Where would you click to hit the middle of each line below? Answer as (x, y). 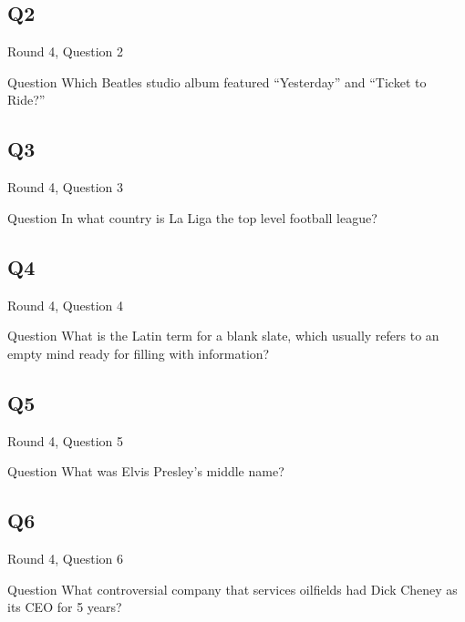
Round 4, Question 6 (66, 558)
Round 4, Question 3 (66, 187)
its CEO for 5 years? (65, 607)
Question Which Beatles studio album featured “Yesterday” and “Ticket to (217, 82)
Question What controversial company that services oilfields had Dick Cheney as (232, 589)
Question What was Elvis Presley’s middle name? (146, 471)
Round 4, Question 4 (66, 305)
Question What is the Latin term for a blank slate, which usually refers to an (223, 336)
